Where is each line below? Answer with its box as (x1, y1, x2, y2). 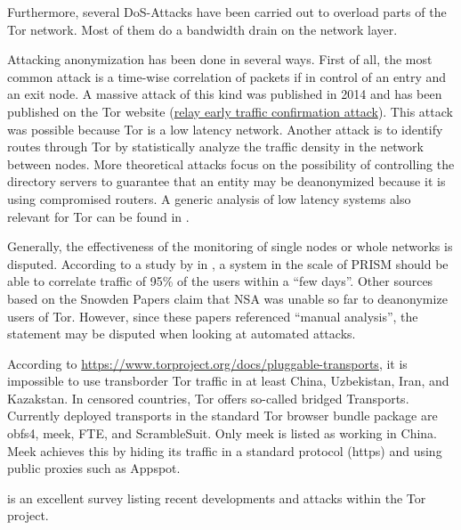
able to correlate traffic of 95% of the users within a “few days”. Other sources (7, 272, 433, 290)
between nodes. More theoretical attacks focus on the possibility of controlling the (7, 154, 455, 173)
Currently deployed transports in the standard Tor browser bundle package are (7, 406, 438, 425)
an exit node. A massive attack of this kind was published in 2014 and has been (7, 85, 442, 103)
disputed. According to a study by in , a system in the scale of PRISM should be (7, 254, 449, 273)
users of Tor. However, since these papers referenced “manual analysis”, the (7, 306, 418, 325)
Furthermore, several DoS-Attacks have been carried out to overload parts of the (7, 3, 447, 20)
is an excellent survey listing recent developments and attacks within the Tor (7, 488, 426, 507)
